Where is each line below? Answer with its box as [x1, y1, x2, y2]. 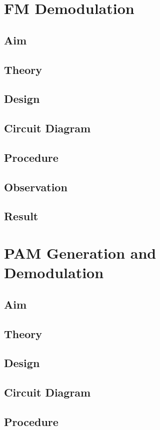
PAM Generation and [4, 243, 156, 263]
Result [4, 208, 38, 224]
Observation [4, 179, 67, 194]
